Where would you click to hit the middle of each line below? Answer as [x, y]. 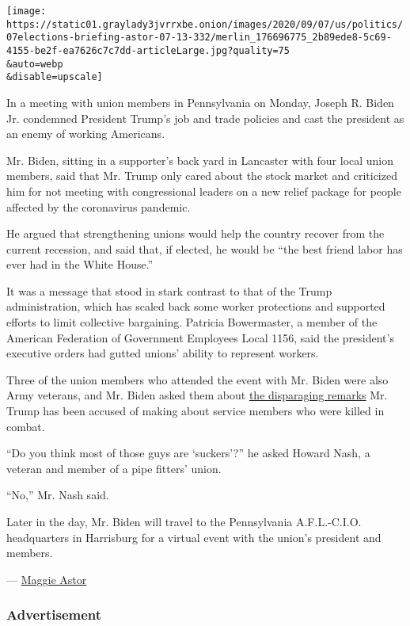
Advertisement [54, 615]
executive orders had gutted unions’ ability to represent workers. [163, 353]
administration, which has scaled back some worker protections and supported [196, 306]
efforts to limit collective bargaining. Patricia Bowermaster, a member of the [192, 322]
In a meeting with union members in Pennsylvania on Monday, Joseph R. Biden [200, 102]
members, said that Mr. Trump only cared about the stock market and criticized [202, 176]
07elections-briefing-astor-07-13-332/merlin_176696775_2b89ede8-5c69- [199, 38]
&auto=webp [35, 64]
